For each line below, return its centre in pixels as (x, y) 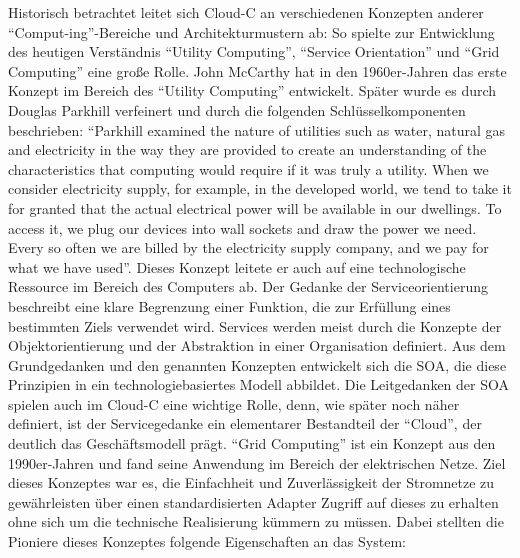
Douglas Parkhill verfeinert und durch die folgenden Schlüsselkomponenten (237, 109)
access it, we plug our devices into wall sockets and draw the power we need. (242, 227)
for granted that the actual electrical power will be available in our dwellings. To (255, 207)
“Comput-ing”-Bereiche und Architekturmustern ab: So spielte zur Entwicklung (251, 31)
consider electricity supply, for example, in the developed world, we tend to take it (260, 188)
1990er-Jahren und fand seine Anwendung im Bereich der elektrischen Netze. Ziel (257, 462)
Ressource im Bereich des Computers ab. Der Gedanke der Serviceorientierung (248, 286)
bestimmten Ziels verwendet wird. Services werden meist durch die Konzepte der (255, 325)
